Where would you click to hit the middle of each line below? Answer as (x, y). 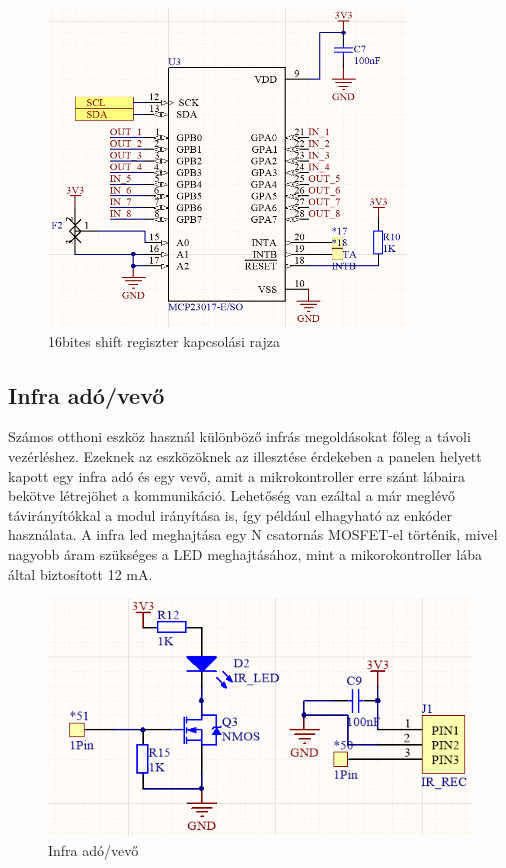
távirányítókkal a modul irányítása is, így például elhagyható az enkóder (230, 514)
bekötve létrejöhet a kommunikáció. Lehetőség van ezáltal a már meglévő (232, 495)
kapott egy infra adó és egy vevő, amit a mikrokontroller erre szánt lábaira (236, 475)
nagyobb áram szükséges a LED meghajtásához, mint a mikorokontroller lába (245, 554)
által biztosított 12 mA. (80, 573)
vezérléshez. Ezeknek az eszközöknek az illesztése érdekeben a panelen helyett (245, 456)
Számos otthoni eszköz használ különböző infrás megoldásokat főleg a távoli (239, 436)
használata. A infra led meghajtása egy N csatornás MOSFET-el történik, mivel (253, 534)
